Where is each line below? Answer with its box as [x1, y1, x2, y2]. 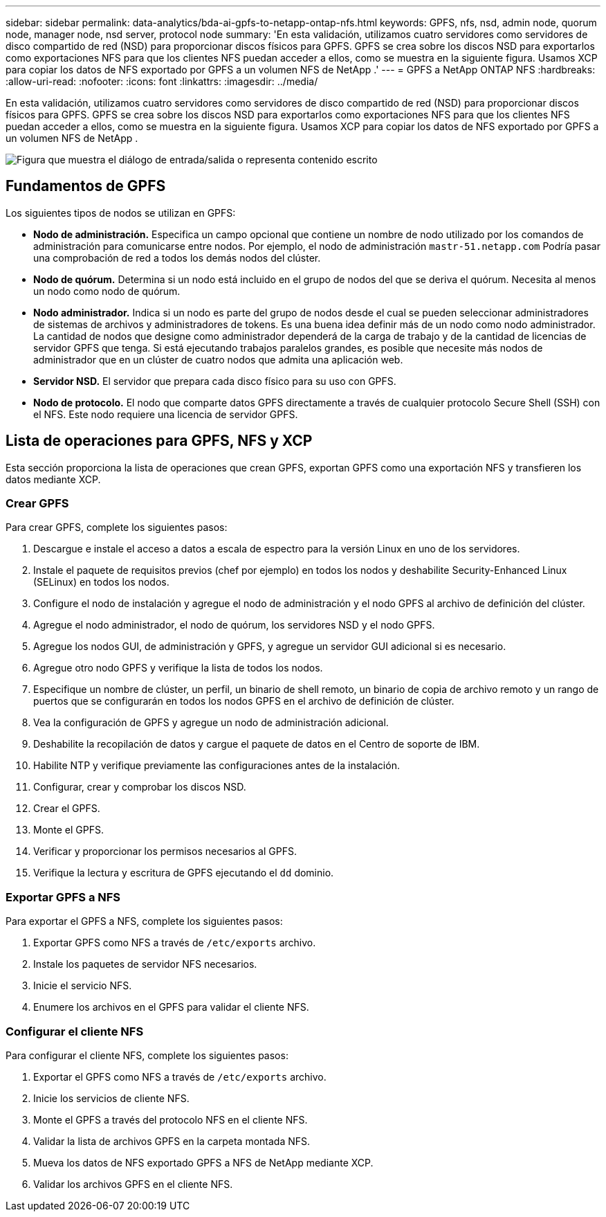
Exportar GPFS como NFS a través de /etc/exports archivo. [33, 937, 316, 949]
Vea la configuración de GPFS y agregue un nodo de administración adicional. [33, 716, 389, 729]
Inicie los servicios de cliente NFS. [33, 1092, 190, 1104]
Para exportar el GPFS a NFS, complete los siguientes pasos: [6, 915, 283, 928]
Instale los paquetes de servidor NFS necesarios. [33, 958, 257, 971]
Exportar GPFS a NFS [6, 890, 121, 904]
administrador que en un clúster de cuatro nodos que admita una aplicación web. [33, 353, 403, 366]
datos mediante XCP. [6, 473, 101, 485]
